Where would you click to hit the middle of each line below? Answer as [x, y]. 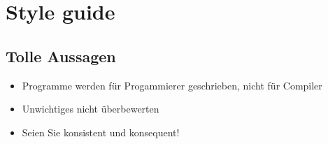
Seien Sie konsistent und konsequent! [101, 132]
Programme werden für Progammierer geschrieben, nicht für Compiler [172, 85]
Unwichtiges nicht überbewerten [91, 109]
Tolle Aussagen [61, 56]
